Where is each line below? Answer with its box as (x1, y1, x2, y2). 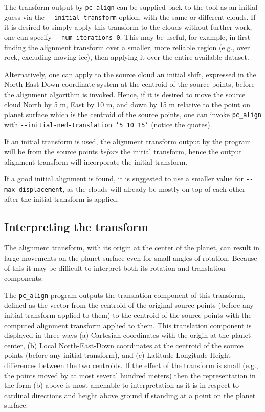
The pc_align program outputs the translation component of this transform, (4, 289, 246, 300)
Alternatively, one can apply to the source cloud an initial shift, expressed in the (4, 68, 256, 79)
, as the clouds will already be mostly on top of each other (62, 183, 246, 194)
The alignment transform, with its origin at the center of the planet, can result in (4, 242, 259, 253)
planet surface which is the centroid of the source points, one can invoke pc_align (4, 109, 261, 120)
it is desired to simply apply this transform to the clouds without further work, (4, 21, 252, 32)
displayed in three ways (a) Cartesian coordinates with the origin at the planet (4, 330, 251, 340)
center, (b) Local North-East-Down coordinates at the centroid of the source (4, 339, 244, 350)
